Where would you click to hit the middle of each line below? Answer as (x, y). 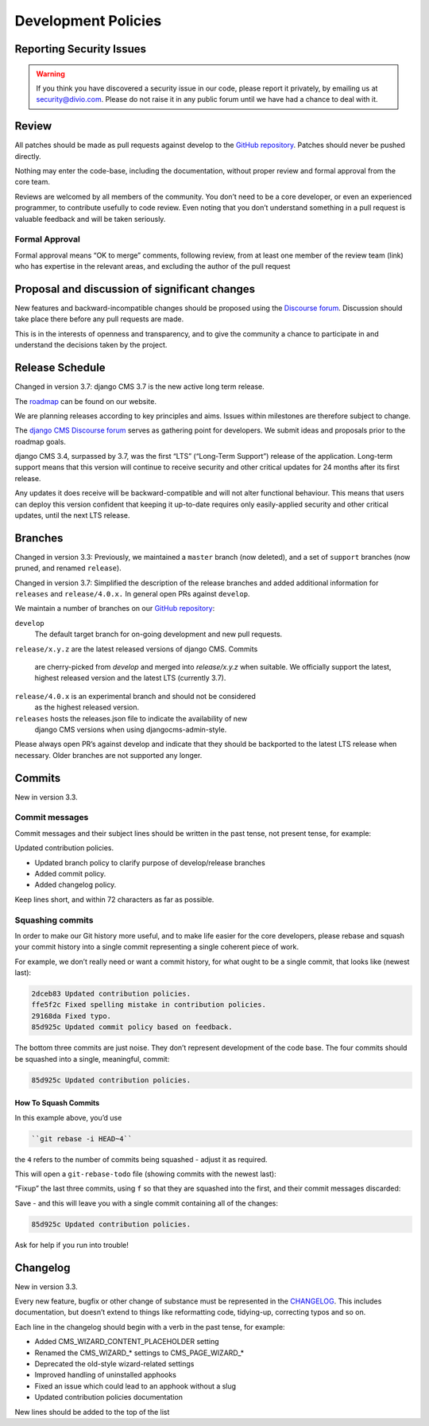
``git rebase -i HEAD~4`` (82, 1138)
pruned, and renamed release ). (68, 568)
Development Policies (88, 21)
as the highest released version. (87, 707)
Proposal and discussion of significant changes (135, 289)
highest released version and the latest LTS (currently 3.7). (130, 678)
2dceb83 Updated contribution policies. (111, 994)
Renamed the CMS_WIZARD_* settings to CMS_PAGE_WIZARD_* (139, 1353)
